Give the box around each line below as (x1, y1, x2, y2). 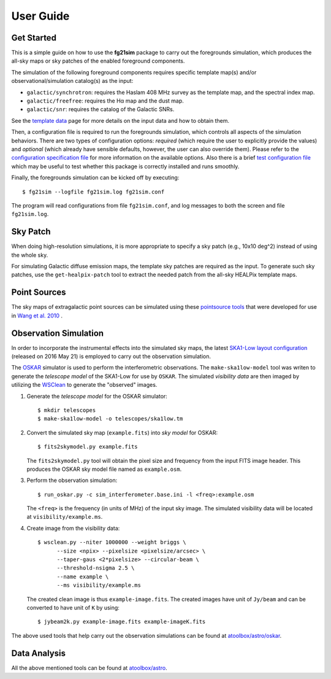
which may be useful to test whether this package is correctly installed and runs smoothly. (11, 163, 240, 170)
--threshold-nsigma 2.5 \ (56, 565, 135, 572)
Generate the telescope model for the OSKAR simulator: (26, 392, 168, 400)
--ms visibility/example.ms (56, 582, 141, 589)
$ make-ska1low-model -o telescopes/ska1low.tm (37, 415, 183, 422)
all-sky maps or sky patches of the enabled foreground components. (11, 57, 185, 64)
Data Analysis (11, 648, 66, 658)
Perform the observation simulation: (26, 476, 118, 484)
